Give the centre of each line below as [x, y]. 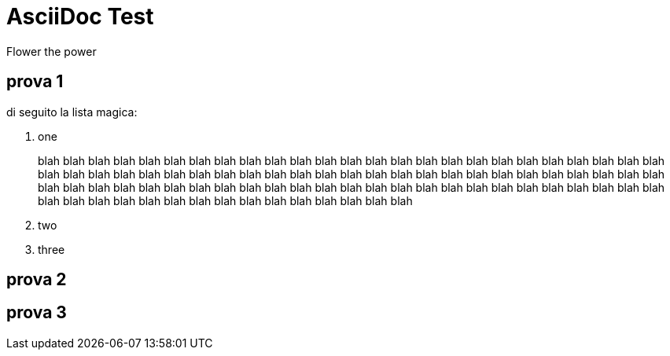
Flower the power [52, 51]
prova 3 [37, 313]
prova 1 [35, 82]
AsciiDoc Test [80, 17]
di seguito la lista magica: [72, 112]
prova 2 [37, 280]
